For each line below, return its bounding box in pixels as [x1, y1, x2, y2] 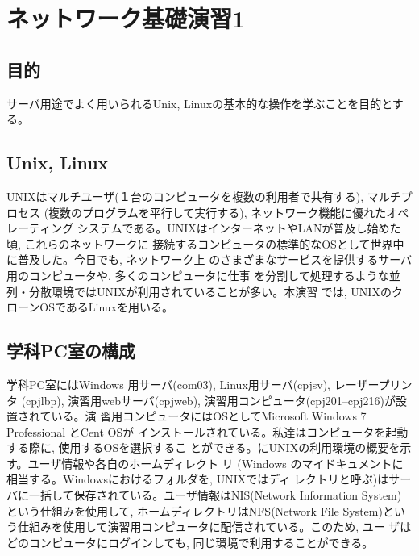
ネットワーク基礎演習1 [6, 2, 246, 35]
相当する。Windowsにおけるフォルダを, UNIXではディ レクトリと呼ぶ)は [6, 470, 389, 487]
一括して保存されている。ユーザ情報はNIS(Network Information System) [28, 487, 402, 504]
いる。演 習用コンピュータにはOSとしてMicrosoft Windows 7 [51, 408, 367, 424]
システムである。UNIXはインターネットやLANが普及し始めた [77, 219, 401, 236]
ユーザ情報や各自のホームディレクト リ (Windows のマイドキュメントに [27, 454, 404, 471]
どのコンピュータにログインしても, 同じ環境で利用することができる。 [6, 533, 374, 550]
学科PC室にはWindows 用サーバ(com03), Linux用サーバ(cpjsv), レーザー [6, 375, 379, 392]
